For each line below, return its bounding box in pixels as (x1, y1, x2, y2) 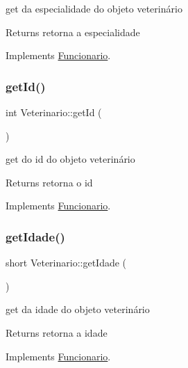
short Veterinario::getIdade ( (6, 255, 127, 270)
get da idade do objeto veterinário (6, 302, 150, 317)
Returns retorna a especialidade (6, 24, 140, 39)
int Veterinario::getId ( (6, 105, 102, 119)
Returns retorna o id (6, 175, 93, 189)
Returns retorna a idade (6, 325, 108, 339)
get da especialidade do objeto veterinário (6, 1, 182, 15)
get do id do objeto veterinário (6, 152, 135, 166)
